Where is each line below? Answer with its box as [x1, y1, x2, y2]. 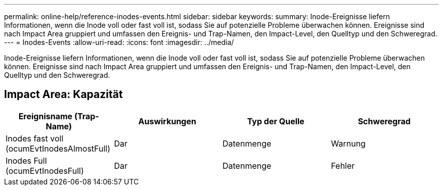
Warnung [331, 138, 366, 149]
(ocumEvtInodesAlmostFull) [6, 143, 111, 154]
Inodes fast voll [6, 133, 64, 144]
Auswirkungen [138, 116, 196, 126]
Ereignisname [18, 111, 73, 121]
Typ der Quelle [247, 116, 304, 126]
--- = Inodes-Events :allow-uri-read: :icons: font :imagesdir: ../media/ [4, 38, 234, 46]
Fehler [331, 160, 355, 171]
